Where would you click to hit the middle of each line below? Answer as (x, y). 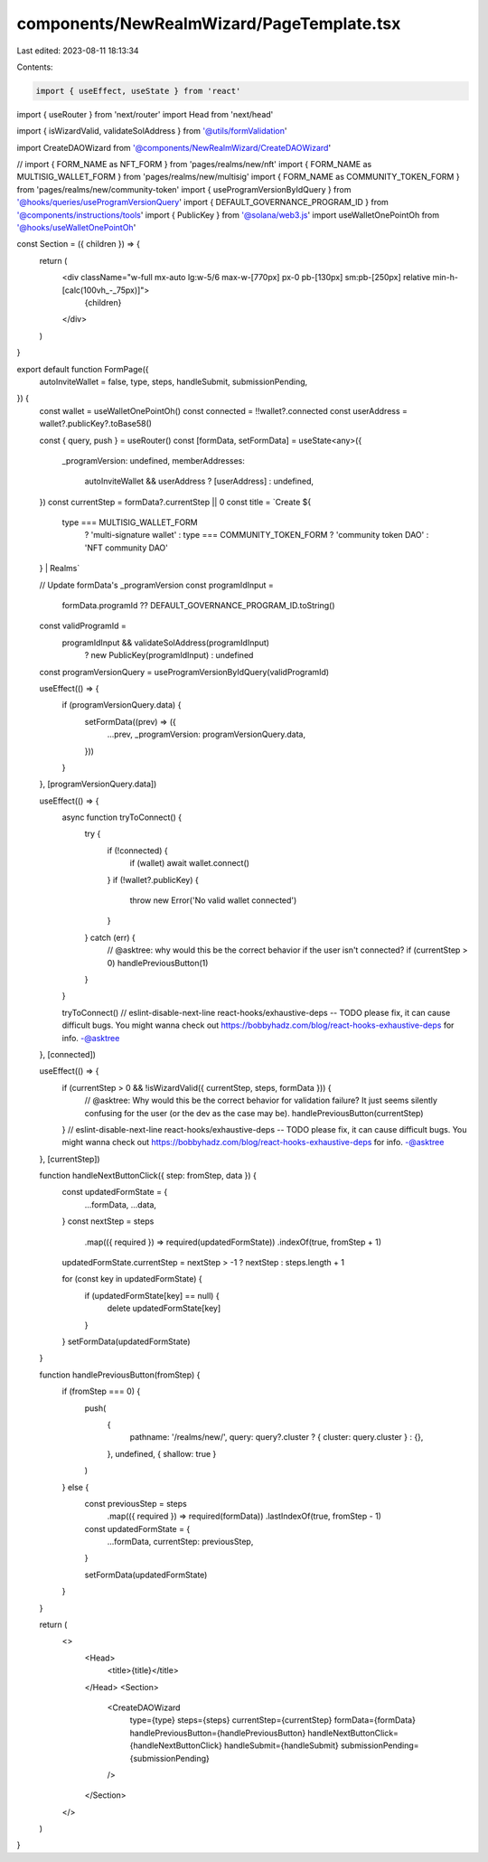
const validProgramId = (83, 626)
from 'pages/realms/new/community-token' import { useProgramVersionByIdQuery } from (184, 189)
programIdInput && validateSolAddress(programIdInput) (166, 643)
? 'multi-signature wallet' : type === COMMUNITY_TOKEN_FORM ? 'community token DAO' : (257, 535)
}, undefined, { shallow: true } (162, 1453)
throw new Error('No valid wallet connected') (213, 900)
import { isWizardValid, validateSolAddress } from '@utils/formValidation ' (152, 131)
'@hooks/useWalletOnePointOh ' (76, 228)
